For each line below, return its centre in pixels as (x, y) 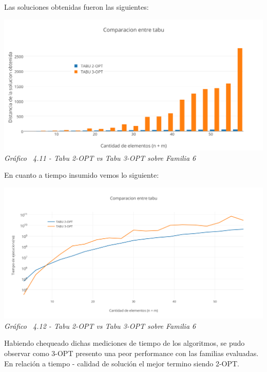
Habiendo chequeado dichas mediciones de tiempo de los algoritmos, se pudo (125, 343)
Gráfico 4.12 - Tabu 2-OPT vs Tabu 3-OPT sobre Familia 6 (100, 325)
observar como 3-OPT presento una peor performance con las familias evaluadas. (131, 353)
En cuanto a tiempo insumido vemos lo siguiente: (82, 175)
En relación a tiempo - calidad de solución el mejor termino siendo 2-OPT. (122, 363)
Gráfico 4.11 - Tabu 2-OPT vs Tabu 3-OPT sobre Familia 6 (100, 157)
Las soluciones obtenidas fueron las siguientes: (77, 7)
